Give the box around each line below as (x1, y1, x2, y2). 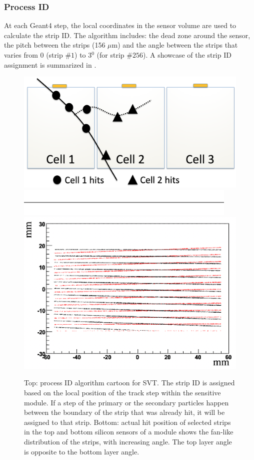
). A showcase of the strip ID (142, 50, 231, 60)
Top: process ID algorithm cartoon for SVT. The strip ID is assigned (24, 377, 235, 388)
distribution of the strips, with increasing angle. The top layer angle (24, 436, 232, 446)
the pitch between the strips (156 (4, 40, 105, 50)
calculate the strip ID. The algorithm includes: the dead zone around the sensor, (4, 30, 250, 40)
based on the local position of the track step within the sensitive (24, 387, 221, 397)
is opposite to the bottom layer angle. (24, 446, 139, 456)
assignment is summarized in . (4, 59, 96, 70)
